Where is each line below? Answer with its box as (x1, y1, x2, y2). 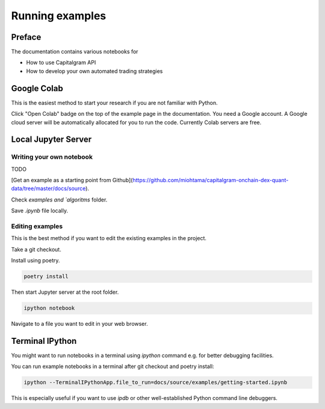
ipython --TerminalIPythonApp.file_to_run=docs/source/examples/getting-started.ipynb (23, 379, 288, 386)
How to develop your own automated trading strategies (26, 67, 163, 75)
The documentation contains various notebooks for (11, 48, 138, 55)
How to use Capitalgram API (26, 59, 96, 66)
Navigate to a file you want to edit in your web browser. (11, 320, 148, 328)
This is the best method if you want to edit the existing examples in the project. (11, 235, 207, 242)
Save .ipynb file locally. (11, 207, 69, 214)
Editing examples (11, 222, 63, 230)
